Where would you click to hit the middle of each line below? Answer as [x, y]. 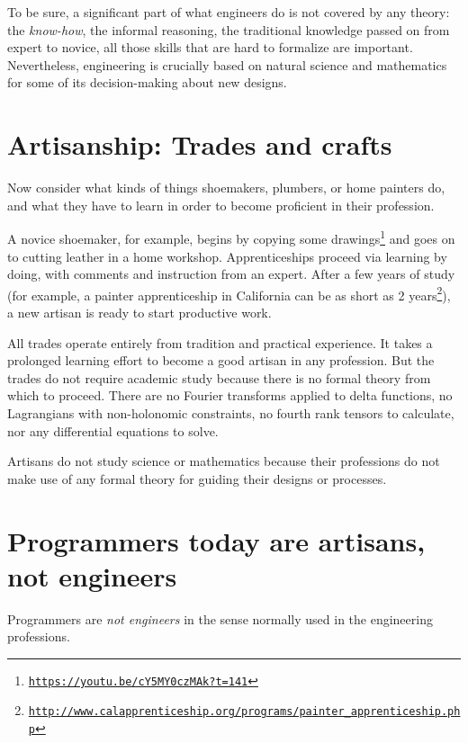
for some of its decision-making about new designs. [147, 82]
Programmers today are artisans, [216, 540]
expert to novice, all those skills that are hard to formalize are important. [210, 47]
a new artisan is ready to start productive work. [139, 312]
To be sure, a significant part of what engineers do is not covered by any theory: [229, 12]
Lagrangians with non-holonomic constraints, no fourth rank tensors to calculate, [231, 412]
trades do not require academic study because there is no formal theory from [219, 377]
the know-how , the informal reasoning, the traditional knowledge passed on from [229, 29]
